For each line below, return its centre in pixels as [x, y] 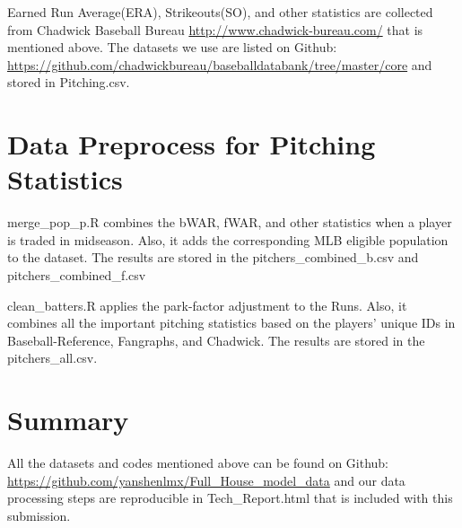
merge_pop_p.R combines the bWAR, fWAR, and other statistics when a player [230, 222]
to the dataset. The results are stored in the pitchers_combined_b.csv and [213, 257]
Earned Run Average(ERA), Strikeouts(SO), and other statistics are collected [220, 12]
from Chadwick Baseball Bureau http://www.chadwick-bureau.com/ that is [215, 29]
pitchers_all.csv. [52, 358]
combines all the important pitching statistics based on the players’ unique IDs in [231, 323]
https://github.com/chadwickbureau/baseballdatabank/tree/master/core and [220, 64]
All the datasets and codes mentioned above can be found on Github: [198, 463]
